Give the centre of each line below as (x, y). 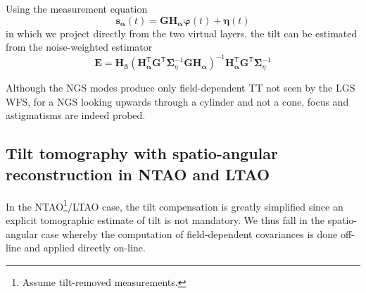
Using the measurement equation (77, 8)
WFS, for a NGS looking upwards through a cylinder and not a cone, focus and (177, 101)
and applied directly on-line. (85, 248)
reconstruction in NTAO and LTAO (138, 174)
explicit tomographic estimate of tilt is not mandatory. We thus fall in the (165, 219)
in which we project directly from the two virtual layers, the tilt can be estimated (182, 33)
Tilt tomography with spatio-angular (142, 153)
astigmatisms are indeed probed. (76, 115)
